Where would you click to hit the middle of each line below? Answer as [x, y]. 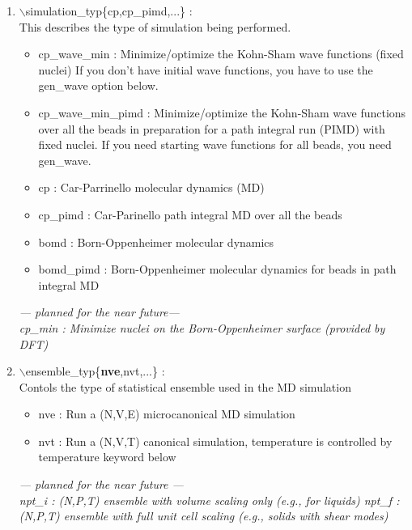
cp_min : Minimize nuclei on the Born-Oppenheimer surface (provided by [202, 327]
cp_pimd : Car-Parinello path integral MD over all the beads [190, 214]
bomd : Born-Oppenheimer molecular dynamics [156, 242]
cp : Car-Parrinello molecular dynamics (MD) [151, 187]
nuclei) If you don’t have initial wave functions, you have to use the [206, 69]
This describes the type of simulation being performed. [155, 26]
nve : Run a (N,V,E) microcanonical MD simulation [167, 414]
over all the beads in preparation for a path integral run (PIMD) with [212, 128]
